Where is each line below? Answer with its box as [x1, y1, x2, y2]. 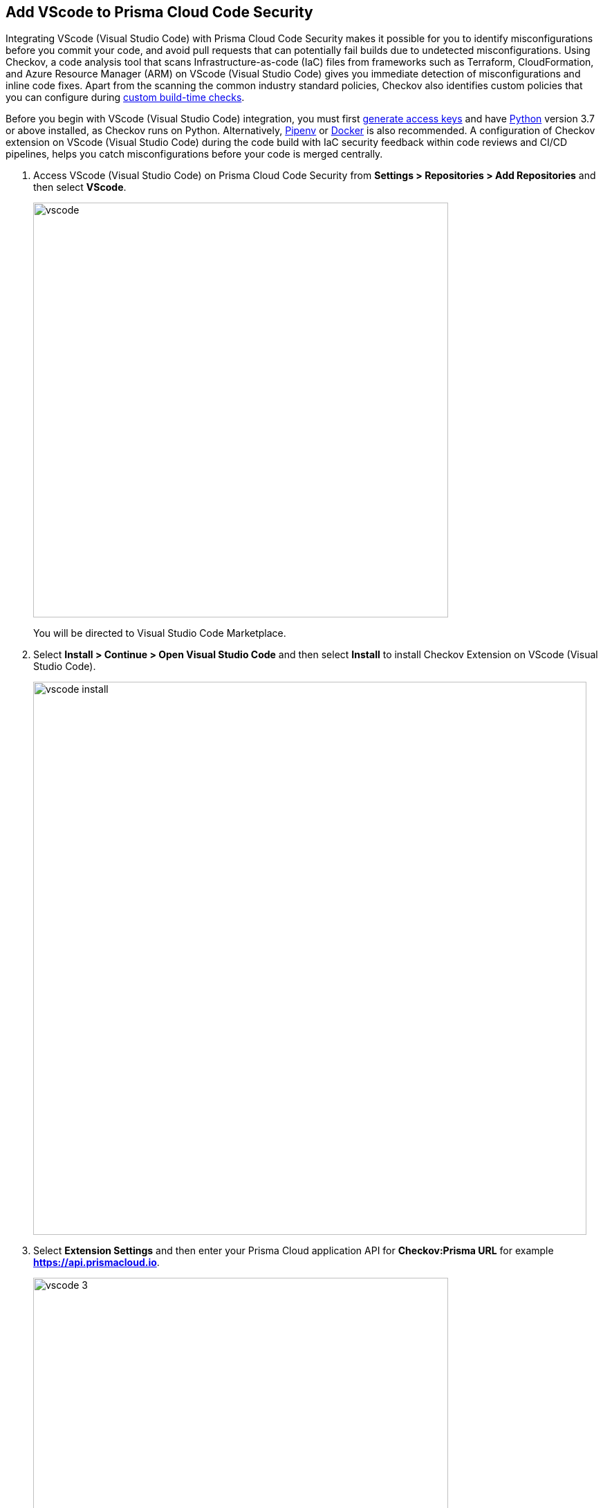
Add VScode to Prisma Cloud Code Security [6, 3, 313, 21]
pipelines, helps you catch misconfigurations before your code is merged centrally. [6, 148, 383, 160]
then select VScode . [33, 181, 127, 194]
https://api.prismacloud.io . [33, 1256, 160, 1269]
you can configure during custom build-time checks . [6, 91, 245, 104]
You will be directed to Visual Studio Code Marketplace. [33, 627, 286, 640]
